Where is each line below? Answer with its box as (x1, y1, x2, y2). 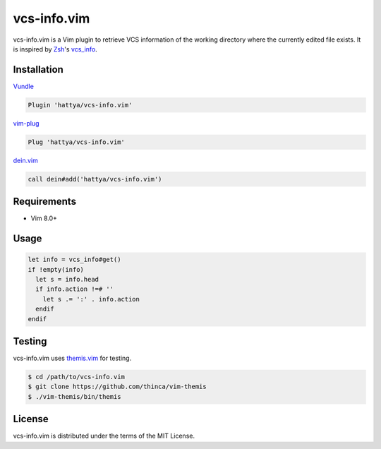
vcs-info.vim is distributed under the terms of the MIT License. (13, 431, 195, 441)
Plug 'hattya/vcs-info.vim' (28, 138, 125, 146)
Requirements (13, 196, 77, 208)
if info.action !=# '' (35, 285, 114, 293)
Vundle (13, 82, 35, 90)
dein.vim (13, 156, 38, 164)
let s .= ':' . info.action (42, 295, 140, 303)
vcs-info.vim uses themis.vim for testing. (13, 354, 132, 363)
